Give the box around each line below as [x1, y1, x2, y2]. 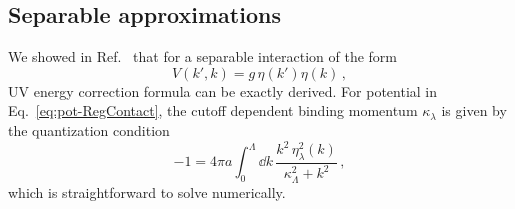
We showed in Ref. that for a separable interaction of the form [8, 46, 398, 67]
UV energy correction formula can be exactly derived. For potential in [8, 80, 438, 101]
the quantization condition [8, 119, 170, 140]
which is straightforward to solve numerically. [8, 181, 286, 202]
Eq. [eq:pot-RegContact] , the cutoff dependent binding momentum [8, 100, 418, 121]
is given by [441, 100, 507, 121]
